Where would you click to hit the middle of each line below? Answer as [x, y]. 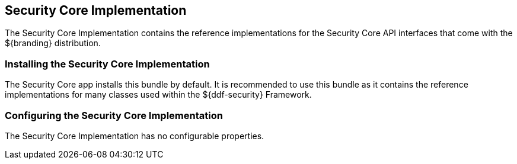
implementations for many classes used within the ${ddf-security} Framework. [158, 95]
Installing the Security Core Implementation [107, 64]
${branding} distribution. [53, 43]
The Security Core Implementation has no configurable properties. [135, 136]
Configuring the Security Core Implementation [114, 115]
